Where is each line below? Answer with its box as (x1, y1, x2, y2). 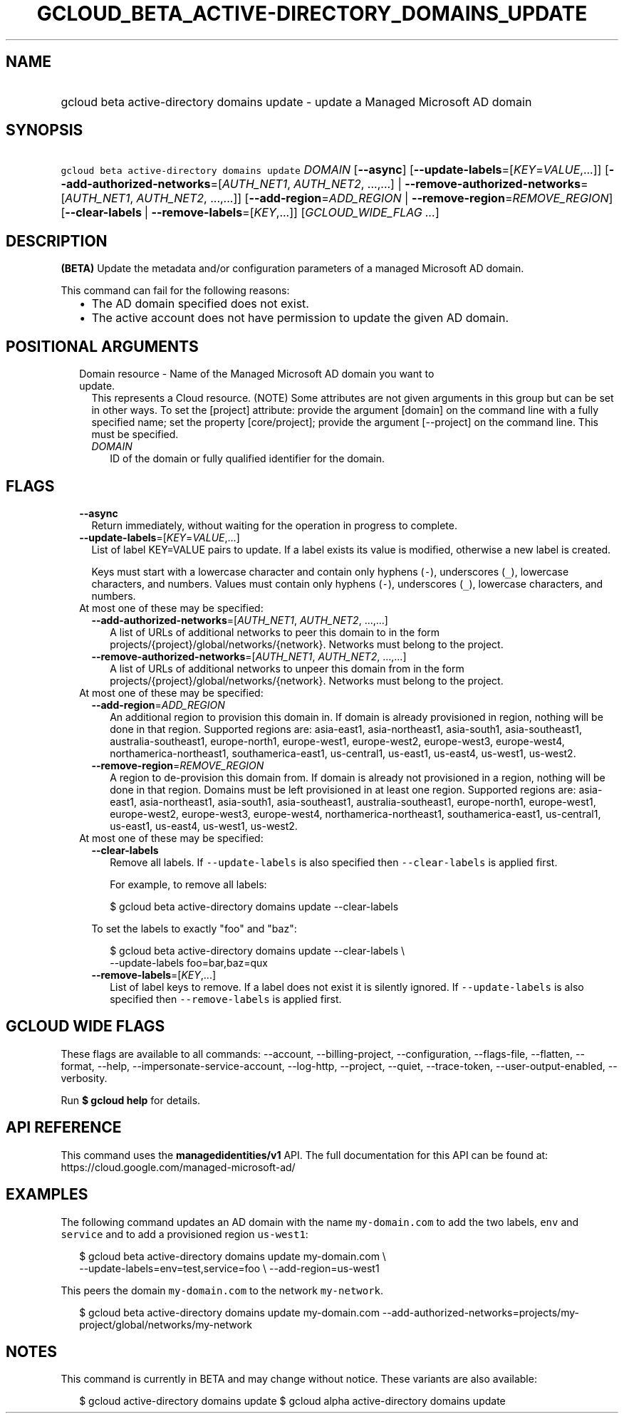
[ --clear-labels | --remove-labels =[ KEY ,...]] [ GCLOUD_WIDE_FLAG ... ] (61, 205, 440, 220)
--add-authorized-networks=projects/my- (382, 1306, 579, 1319)
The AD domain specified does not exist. (91, 296, 309, 311)
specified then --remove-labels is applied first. (110, 992, 342, 1005)
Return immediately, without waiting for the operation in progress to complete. (91, 519, 457, 531)
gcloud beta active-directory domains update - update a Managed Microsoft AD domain (61, 94, 532, 109)
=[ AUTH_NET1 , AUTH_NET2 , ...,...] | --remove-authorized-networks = (210, 177, 588, 192)
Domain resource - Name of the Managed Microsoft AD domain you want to (79, 368, 435, 380)
